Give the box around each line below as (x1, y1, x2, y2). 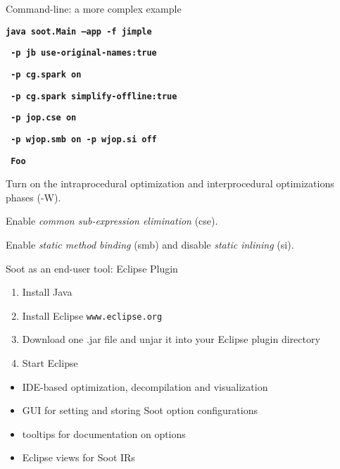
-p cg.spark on (11, 69, 82, 80)
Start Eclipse (22, 356, 78, 370)
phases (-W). (6, 189, 61, 204)
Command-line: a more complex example (6, 1, 182, 15)
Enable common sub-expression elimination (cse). (6, 213, 218, 228)
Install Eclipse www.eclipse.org (22, 308, 163, 323)
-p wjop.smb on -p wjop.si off (11, 134, 157, 144)
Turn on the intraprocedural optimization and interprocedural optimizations (6, 176, 334, 191)
